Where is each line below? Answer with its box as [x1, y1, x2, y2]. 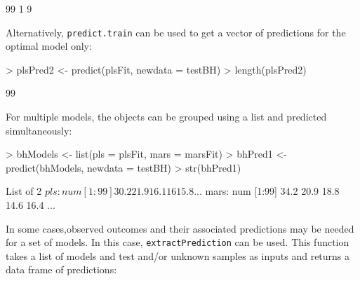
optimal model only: [6, 39, 92, 53]
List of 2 [6, 184, 42, 198]
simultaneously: [6, 123, 72, 137]
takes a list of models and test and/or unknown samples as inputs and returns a [6, 248, 350, 263]
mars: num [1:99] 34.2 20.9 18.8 [205, 184, 340, 198]
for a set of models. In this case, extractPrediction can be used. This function [6, 235, 349, 249]
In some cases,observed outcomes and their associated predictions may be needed [6, 221, 354, 235]
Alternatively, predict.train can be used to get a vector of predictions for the [6, 25, 346, 39]
